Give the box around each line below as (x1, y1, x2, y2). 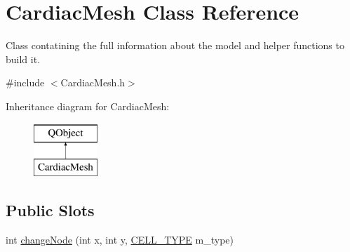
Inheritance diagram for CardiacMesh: (6, 98, 170, 113)
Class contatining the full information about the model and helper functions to (6, 38, 344, 53)
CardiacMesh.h (60, 75, 126, 90)
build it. (6, 51, 41, 66)
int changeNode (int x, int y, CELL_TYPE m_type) (6, 232, 234, 246)
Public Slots (6, 199, 95, 221)
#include (6, 75, 45, 90)
